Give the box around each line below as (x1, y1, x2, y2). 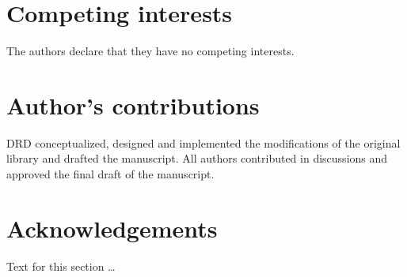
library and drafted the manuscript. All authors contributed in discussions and (6, 150, 388, 167)
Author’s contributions (6, 88, 260, 121)
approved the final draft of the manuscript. (6, 166, 215, 182)
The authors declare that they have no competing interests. (6, 43, 295, 59)
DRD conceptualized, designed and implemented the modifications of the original (6, 134, 401, 151)
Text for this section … (6, 257, 116, 274)
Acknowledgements (6, 211, 218, 244)
